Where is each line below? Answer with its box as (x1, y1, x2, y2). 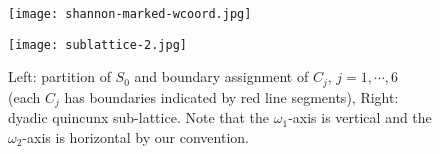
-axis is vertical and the (288, 107, 432, 128)
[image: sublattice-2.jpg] (8, 37, 187, 52)
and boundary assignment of (134, 66, 309, 87)
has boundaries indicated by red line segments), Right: (64, 86, 399, 107)
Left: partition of (8, 66, 111, 87)
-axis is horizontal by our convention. (22, 126, 249, 147)
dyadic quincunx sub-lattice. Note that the (8, 107, 270, 128)
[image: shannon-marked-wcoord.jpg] (8, 7, 252, 21)
